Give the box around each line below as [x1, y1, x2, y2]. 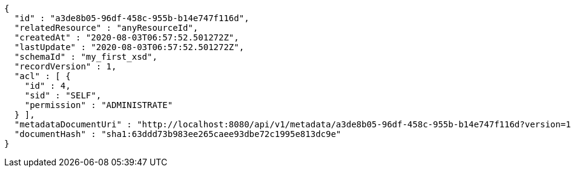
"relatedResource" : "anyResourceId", [14, 23, 199, 33]
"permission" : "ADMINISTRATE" [24, 100, 173, 110]
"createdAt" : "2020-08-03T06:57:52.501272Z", [14, 33, 239, 42]
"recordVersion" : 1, [14, 62, 117, 71]
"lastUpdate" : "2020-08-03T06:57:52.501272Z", [14, 42, 245, 52]
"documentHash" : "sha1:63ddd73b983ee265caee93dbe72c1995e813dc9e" [14, 129, 342, 139]
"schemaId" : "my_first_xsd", [14, 52, 157, 62]
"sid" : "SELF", [24, 91, 102, 100]
